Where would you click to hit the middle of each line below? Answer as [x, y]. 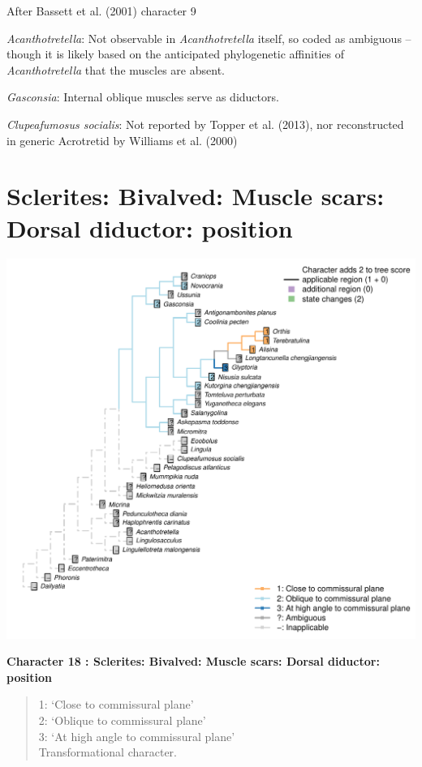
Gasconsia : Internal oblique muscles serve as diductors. [143, 97]
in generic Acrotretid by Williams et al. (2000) [122, 140]
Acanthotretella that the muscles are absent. [116, 69]
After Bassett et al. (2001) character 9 [101, 11]
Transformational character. [108, 752]
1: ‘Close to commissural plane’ [116, 704]
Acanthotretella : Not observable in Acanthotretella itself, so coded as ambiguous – [209, 38]
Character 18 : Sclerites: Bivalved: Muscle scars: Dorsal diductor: [193, 661]
